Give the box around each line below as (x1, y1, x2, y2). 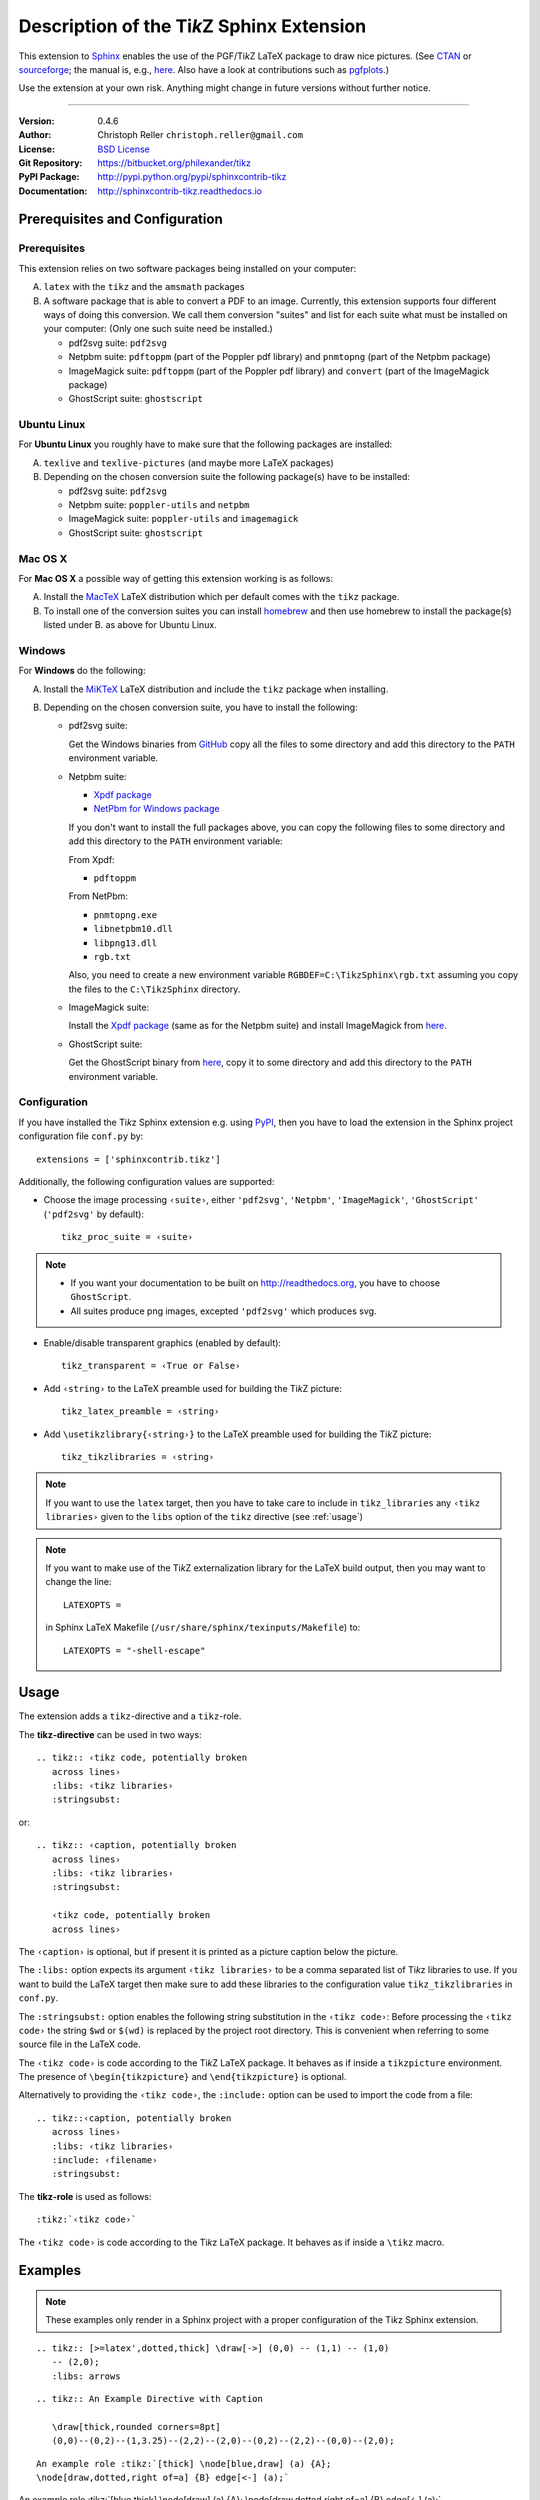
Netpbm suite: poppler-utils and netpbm (68, 499, 250, 511)
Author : (18, 129, 52, 141)
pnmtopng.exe (93, 909, 158, 920)
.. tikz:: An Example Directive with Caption (36, 2393, 264, 2404)
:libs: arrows (51, 2370, 121, 2382)
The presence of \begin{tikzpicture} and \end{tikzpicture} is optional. (18, 2071, 347, 2083)
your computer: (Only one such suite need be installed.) (43, 323, 274, 335)
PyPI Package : (18, 171, 80, 183)
